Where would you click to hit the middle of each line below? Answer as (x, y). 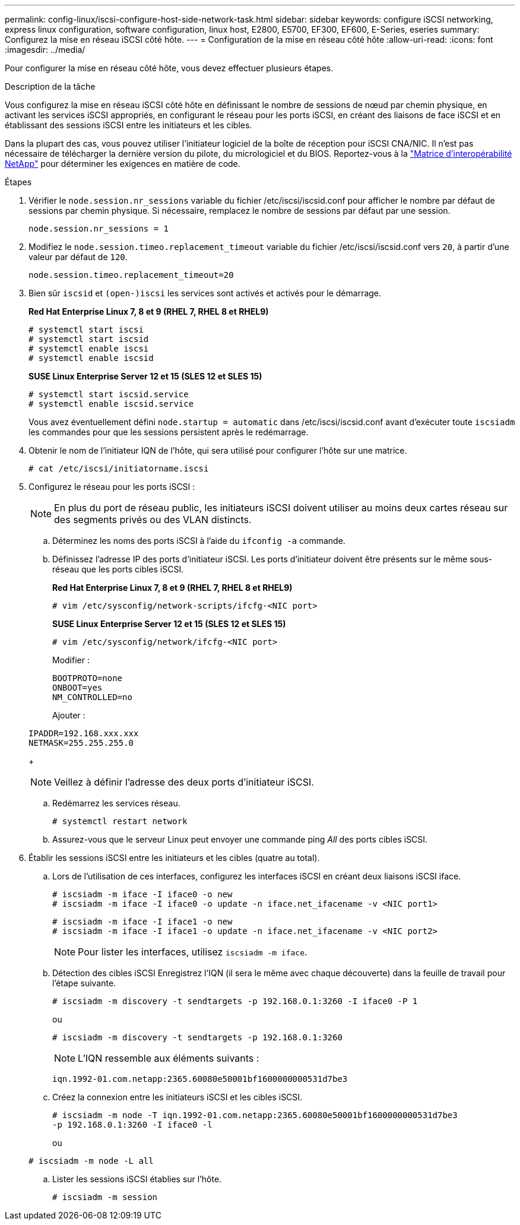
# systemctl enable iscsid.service (111, 404)
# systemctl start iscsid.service (109, 394)
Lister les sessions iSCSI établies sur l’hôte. (137, 1179)
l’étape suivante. (84, 983)
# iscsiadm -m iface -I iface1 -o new (142, 922)
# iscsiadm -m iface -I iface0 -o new (142, 894)
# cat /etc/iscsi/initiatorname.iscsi (119, 469)
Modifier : (71, 660)
